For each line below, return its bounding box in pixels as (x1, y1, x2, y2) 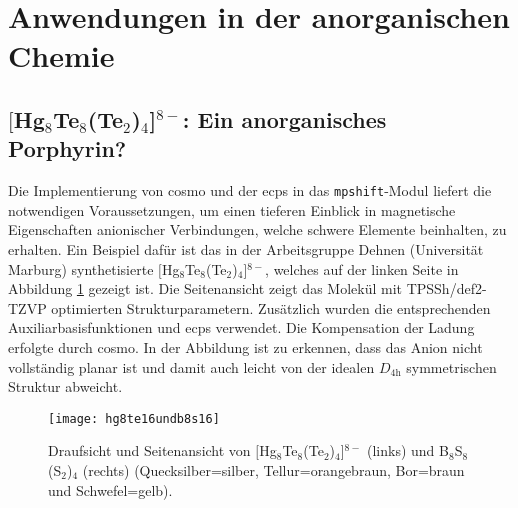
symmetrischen (406, 356, 497, 377)
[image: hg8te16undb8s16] (48, 411, 220, 426)
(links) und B (367, 440, 449, 461)
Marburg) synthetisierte (8, 258, 154, 279)
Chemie (8, 35, 115, 76)
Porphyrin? (8, 133, 127, 164)
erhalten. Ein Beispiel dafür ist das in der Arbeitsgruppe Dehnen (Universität (8, 239, 484, 259)
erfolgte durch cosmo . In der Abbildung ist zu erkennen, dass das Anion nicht (8, 336, 483, 357)
